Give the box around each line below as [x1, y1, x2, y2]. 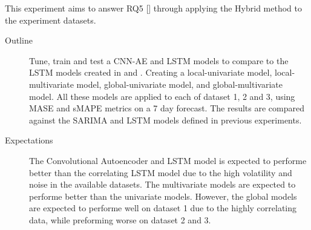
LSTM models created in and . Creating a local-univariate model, [29, 66, 272, 79]
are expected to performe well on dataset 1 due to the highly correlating [29, 202, 297, 214]
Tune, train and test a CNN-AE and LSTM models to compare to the [29, 54, 289, 67]
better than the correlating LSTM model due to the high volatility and [29, 166, 292, 179]
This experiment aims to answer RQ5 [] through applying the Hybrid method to [5, 2, 302, 14]
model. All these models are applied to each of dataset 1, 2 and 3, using [29, 90, 295, 102]
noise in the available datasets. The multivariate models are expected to [29, 178, 296, 191]
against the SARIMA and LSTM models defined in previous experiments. [29, 113, 302, 126]
